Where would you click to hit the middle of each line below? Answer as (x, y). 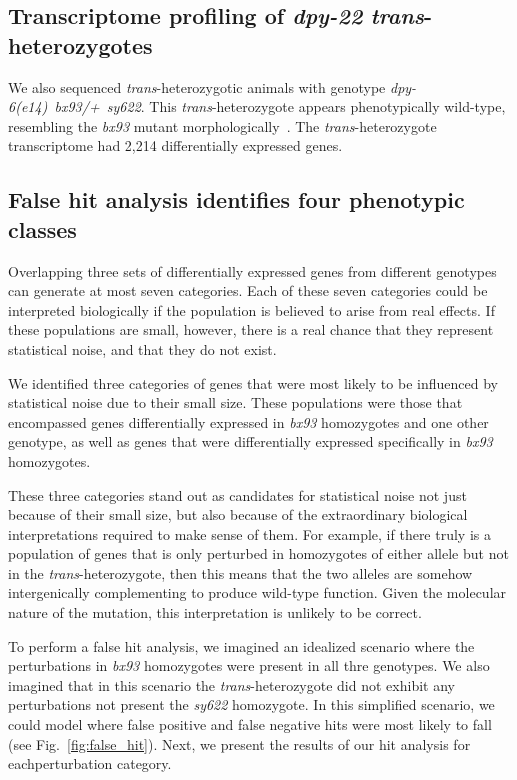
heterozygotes (80, 44)
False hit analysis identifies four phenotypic (236, 199)
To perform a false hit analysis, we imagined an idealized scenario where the (241, 645)
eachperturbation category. (90, 763)
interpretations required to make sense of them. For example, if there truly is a (249, 533)
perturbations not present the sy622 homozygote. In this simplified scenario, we (251, 704)
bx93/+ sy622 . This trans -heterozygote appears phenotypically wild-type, (280, 106)
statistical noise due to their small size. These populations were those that (235, 402)
